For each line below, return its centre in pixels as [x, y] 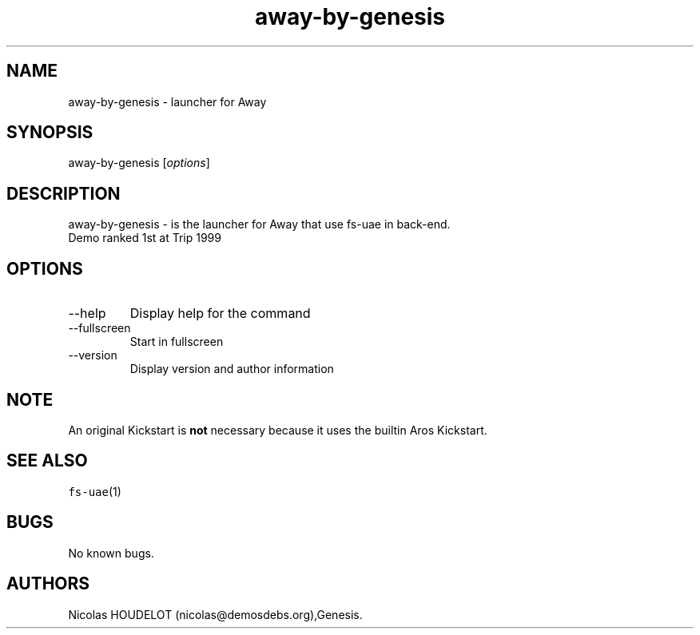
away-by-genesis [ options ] [139, 163]
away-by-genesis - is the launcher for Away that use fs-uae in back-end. [259, 224]
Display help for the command [220, 314]
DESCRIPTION [64, 193]
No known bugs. [111, 553]
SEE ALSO [47, 461]
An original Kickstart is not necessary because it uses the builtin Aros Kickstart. [278, 430]
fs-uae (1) [95, 491]
